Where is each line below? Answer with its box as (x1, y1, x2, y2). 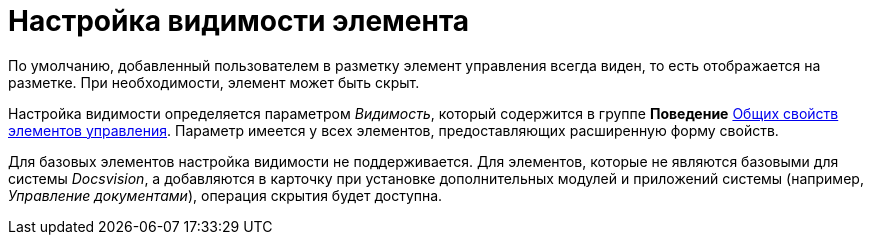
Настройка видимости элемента (8, 4, 470, 38)
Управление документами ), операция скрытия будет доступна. (8, 186, 443, 204)
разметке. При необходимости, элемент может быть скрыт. (8, 73, 420, 91)
